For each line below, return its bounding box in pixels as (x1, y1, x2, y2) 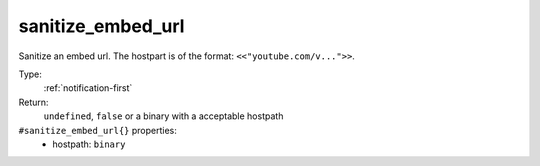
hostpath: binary (52, 138, 126, 150)
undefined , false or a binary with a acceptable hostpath (43, 110, 284, 122)
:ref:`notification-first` (43, 82, 133, 94)
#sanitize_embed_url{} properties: (18, 124, 177, 136)
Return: (18, 96, 49, 108)
